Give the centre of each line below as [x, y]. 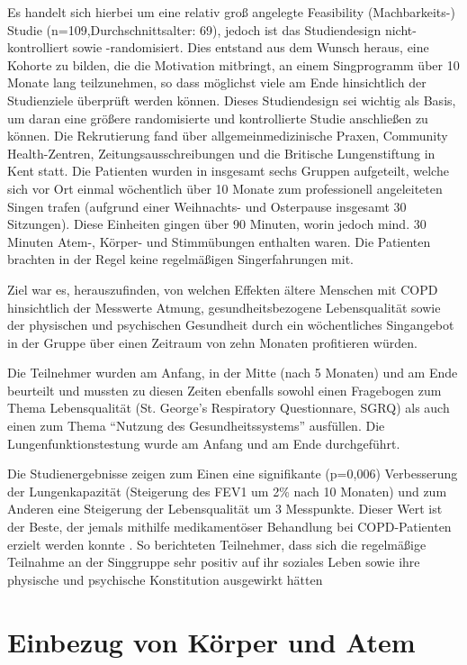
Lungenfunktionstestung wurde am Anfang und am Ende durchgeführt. [204, 443]
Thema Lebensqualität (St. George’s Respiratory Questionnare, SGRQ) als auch [229, 408]
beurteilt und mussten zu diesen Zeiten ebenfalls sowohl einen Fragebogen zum [225, 390]
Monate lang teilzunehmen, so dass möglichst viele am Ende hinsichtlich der [217, 82]
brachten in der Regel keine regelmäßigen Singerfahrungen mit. [181, 259]
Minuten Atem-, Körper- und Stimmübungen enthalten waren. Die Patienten [219, 241]
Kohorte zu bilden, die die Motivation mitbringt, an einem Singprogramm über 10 [233, 64]
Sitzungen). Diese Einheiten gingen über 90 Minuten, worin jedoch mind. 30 [217, 224]
